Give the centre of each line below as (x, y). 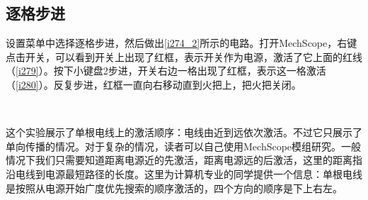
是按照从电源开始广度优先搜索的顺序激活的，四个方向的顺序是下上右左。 (174, 188)
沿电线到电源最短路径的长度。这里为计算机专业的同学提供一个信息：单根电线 (184, 173)
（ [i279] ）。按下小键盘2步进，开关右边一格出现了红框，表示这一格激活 (166, 71)
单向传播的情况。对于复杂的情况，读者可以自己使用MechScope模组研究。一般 (184, 146)
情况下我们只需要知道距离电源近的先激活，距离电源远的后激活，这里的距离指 (184, 160)
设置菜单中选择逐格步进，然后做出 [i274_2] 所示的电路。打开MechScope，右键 (182, 43)
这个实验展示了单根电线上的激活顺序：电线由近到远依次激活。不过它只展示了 (184, 132)
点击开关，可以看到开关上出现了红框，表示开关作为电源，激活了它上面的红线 (184, 56)
